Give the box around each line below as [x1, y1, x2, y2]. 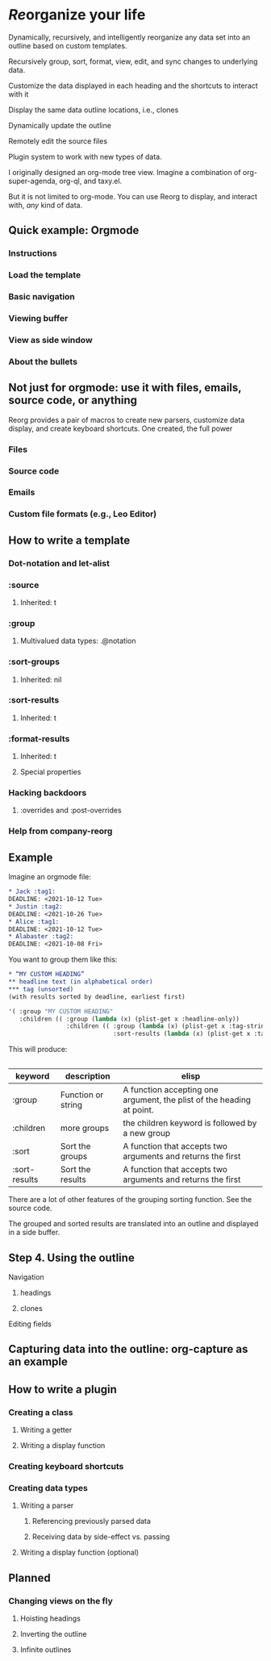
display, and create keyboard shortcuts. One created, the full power [8, 424, 233, 433]
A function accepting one [123, 1084, 219, 1096]
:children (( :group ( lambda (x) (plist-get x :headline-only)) [19, 1015, 240, 1023]
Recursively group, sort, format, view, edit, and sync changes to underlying [8, 56, 258, 66]
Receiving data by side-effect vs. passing [31, 1532, 171, 1542]
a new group [123, 1128, 171, 1139]
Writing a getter [19, 1425, 73, 1435]
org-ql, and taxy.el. [59, 176, 123, 186]
